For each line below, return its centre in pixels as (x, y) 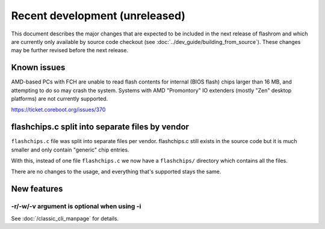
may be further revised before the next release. (70, 50)
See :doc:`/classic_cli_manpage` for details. (65, 218)
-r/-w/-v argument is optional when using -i (76, 206)
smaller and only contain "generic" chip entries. (70, 150)
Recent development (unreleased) (98, 16)
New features (37, 189)
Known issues (38, 68)
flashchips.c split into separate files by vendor (100, 127)
